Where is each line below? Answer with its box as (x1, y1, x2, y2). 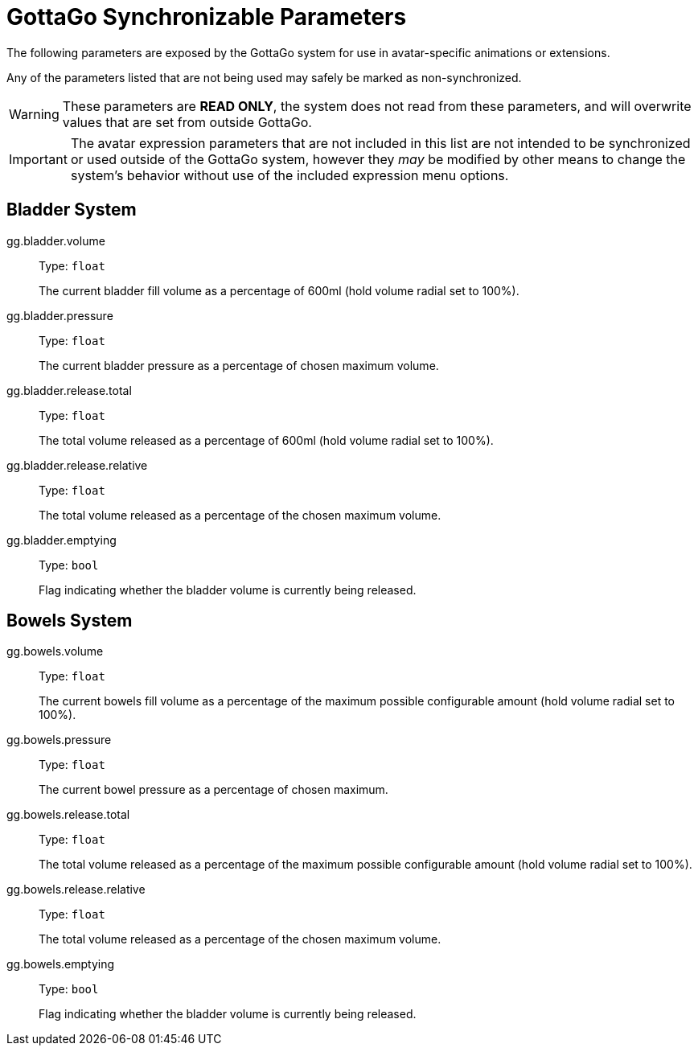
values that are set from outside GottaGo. (62, 113, 312, 130)
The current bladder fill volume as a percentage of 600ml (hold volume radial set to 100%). (39, 283, 519, 298)
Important (9, 150, 68, 167)
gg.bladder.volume (6, 233, 105, 248)
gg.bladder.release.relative (6, 458, 148, 472)
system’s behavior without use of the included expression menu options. (70, 166, 509, 183)
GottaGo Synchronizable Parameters (6, 3, 407, 31)
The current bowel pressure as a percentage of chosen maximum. (39, 783, 388, 797)
